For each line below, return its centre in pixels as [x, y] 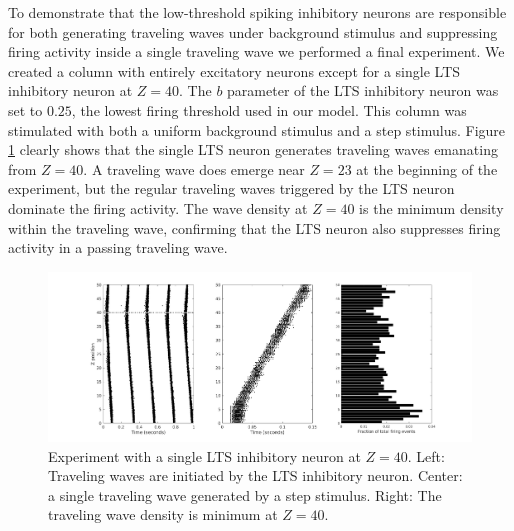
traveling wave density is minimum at [163, 514]
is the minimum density [431, 207]
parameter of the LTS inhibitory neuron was [363, 90]
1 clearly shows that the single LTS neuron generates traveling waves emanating [253, 149]
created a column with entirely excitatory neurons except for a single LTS [234, 70]
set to [25, 109]
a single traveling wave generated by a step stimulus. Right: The [245, 494]
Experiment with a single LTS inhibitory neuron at [204, 455]
